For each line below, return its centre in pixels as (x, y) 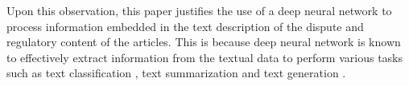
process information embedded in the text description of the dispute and (185, 26)
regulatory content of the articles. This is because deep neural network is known (204, 42)
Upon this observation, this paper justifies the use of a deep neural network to (199, 10)
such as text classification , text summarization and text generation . (176, 73)
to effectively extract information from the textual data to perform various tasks (205, 57)
